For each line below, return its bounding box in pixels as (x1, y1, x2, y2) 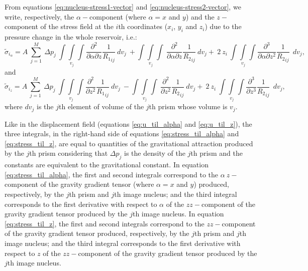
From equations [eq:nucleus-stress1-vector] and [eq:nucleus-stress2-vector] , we (5, 2, 241, 12)
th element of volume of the (59, 101, 144, 112)
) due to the (204, 21, 242, 32)
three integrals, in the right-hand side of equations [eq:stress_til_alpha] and (5, 128, 239, 139)
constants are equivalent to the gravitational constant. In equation (5, 159, 209, 170)
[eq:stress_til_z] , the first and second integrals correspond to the (5, 218, 204, 228)
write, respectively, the (5, 11, 74, 22)
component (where (89, 11, 146, 22)
